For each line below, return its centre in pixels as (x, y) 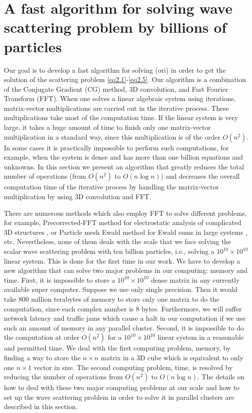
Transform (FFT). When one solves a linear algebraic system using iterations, (120, 98)
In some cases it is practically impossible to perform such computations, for (117, 147)
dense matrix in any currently (195, 279)
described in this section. (41, 406)
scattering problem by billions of (115, 27)
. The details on (221, 377)
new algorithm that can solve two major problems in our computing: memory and (126, 270)
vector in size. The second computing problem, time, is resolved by (133, 367)
